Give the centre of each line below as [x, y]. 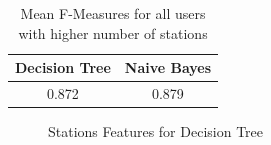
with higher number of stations [113, 32]
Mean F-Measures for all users [113, 13]
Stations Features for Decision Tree [156, 131]
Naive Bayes [168, 67]
